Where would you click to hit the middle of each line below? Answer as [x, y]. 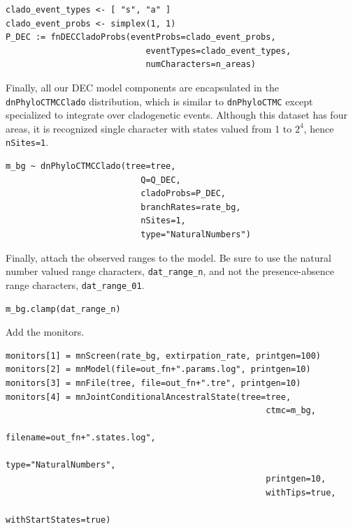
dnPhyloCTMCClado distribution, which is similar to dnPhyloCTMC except [159, 101]
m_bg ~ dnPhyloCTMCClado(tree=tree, [91, 166]
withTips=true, [301, 492]
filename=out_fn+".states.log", [81, 438]
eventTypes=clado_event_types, [218, 51]
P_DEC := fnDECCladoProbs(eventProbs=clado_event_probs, [141, 37]
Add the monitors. [45, 332]
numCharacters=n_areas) [201, 65]
